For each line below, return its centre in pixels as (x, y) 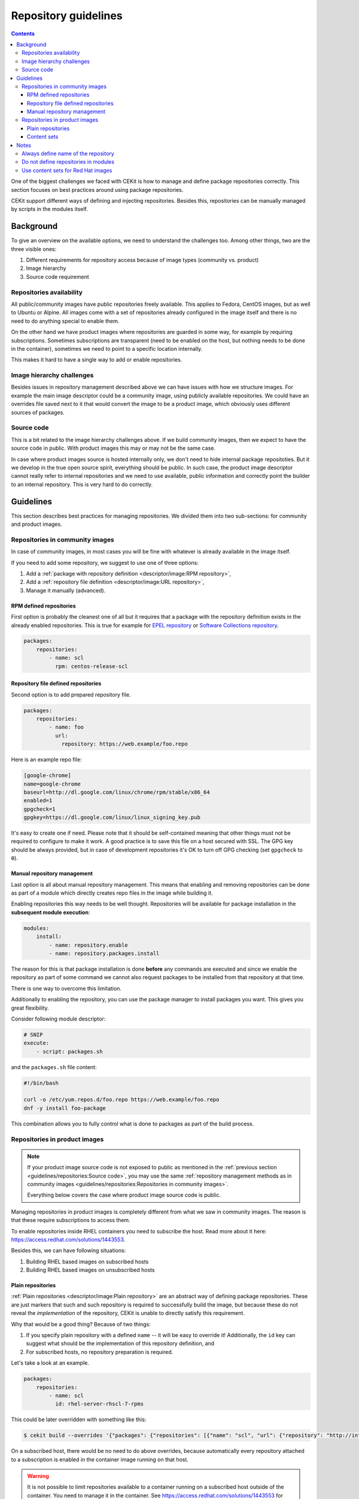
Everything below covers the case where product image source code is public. (124, 1195)
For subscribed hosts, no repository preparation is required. (100, 1351)
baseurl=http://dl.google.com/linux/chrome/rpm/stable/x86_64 (117, 792)
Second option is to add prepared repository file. (71, 694)
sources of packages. (38, 412)
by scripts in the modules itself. (49, 209)
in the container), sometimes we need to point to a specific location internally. (107, 348)
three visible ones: (34, 249)
